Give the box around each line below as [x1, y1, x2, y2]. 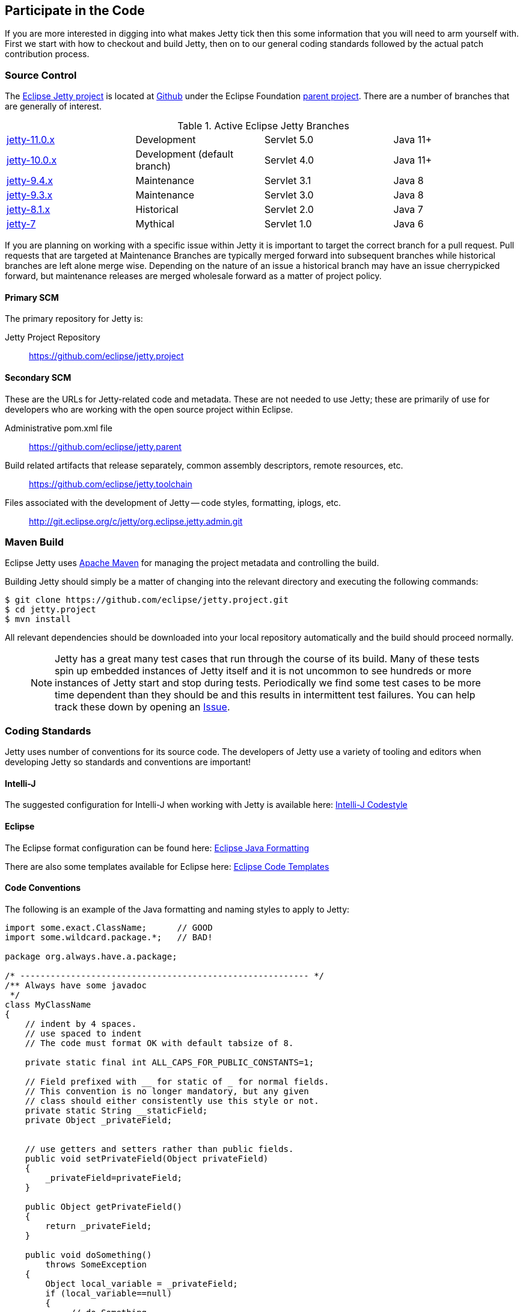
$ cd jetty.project [5, 605, 96, 615]
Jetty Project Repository [5, 332, 100, 343]
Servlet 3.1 [265, 174, 311, 187]
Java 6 [393, 218, 424, 230]
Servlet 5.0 [265, 134, 314, 146]
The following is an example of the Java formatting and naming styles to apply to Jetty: [5, 904, 350, 914]
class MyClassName [5, 999, 91, 1009]
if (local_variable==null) [45, 1288, 173, 1298]
